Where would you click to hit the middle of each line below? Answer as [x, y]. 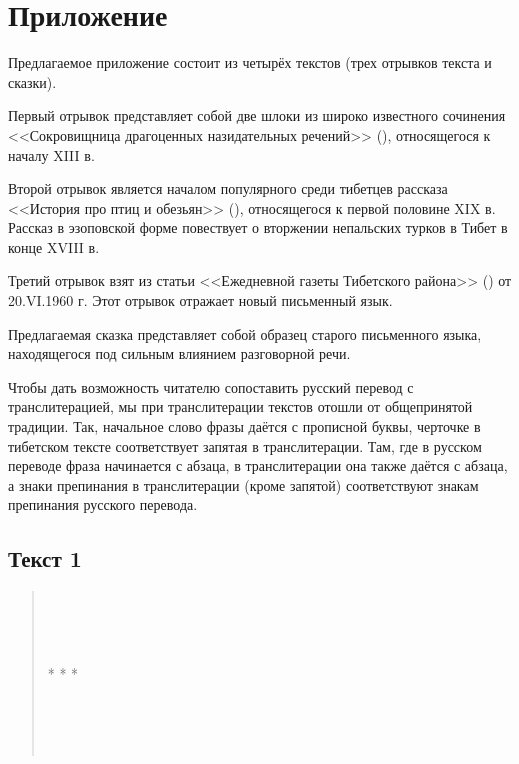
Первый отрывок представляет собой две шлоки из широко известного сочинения [257, 115]
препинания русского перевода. [103, 504]
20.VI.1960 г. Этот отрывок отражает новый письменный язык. [200, 300]
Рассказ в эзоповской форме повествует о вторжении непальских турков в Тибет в [258, 227]
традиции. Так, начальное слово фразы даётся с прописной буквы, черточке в [244, 426]
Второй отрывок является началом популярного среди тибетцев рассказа [228, 188]
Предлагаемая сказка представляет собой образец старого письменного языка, [245, 333]
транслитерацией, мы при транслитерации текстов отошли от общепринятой [240, 406]
